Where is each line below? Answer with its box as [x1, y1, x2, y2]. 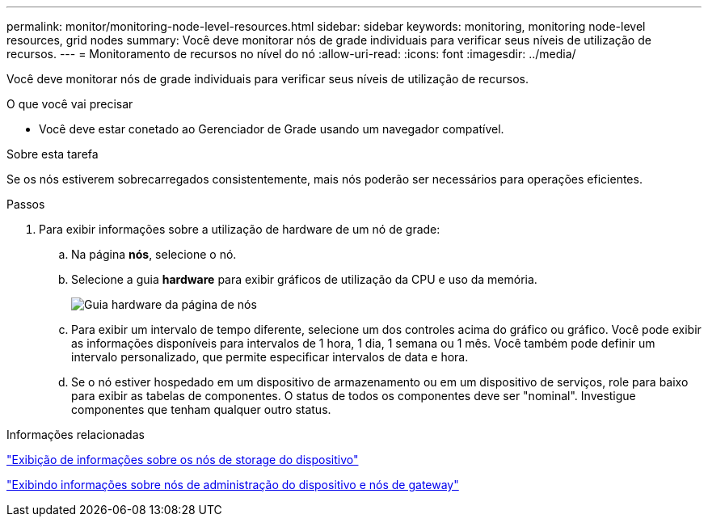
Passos [6, 197, 45, 211]
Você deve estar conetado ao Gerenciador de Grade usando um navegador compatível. [39, 122, 504, 136]
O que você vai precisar [6, 97, 133, 111]
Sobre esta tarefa [6, 147, 99, 161]
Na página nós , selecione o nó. [71, 247, 237, 261]
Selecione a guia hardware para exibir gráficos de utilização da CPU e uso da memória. [71, 272, 537, 286]
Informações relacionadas [6, 428, 145, 441]
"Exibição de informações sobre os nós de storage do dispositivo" [6, 453, 359, 466]
